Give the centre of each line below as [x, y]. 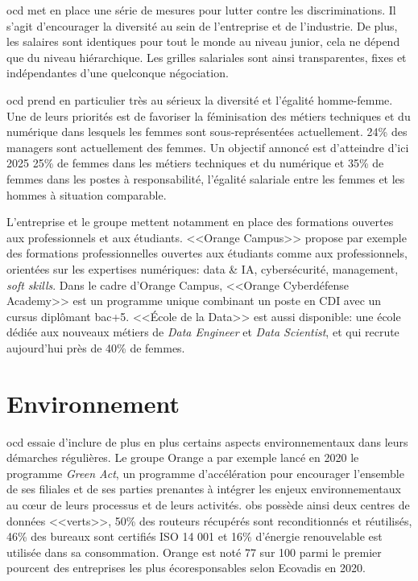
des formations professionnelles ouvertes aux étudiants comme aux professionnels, [207, 253]
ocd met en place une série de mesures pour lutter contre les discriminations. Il [201, 10]
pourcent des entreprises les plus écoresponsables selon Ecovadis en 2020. [186, 568]
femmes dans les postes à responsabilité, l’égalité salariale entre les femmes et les [206, 178]
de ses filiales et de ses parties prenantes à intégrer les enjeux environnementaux [204, 489]
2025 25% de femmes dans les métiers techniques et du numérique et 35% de [195, 163]
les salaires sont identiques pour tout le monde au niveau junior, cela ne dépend [203, 41]
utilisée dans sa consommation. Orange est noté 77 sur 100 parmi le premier [194, 552]
